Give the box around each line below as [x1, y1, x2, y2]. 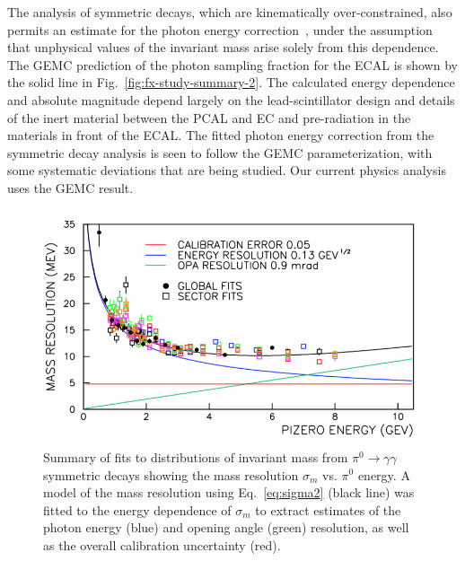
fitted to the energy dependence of [43, 500, 232, 519]
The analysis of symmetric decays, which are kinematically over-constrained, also [7, 3, 452, 21]
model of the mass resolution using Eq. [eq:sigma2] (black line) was [43, 483, 415, 502]
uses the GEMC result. [7, 178, 134, 197]
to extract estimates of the [255, 500, 401, 519]
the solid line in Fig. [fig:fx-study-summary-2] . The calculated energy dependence [7, 73, 455, 92]
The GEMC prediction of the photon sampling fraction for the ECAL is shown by [7, 55, 458, 74]
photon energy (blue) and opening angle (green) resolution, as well [43, 518, 409, 537]
